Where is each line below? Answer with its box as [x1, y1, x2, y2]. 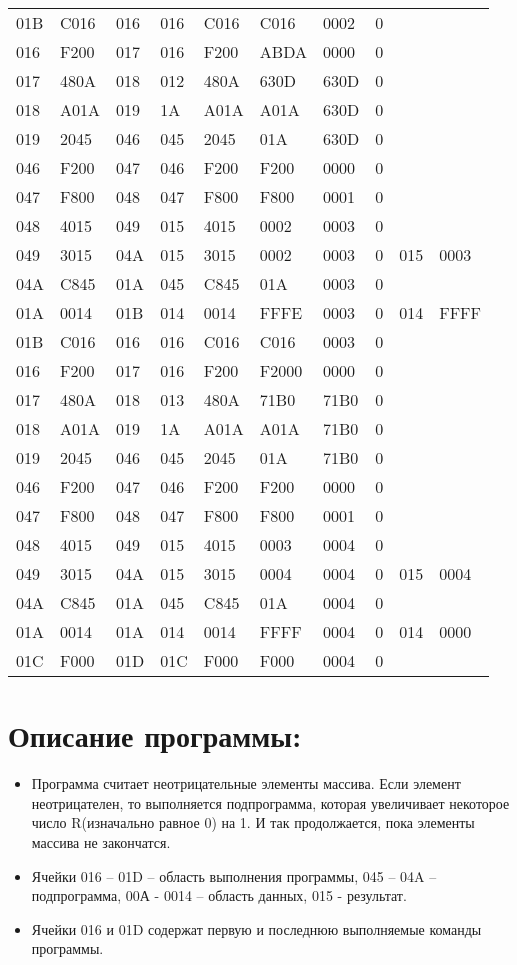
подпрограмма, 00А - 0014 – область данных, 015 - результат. [31, 885, 407, 906]
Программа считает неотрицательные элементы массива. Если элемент [31, 773, 461, 794]
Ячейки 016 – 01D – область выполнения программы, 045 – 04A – [31, 865, 437, 886]
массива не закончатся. [31, 831, 171, 852]
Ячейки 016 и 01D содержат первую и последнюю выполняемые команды [31, 918, 482, 939]
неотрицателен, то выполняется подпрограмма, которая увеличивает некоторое [31, 792, 510, 813]
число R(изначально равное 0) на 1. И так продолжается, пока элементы [31, 812, 475, 833]
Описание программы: [8, 715, 302, 756]
